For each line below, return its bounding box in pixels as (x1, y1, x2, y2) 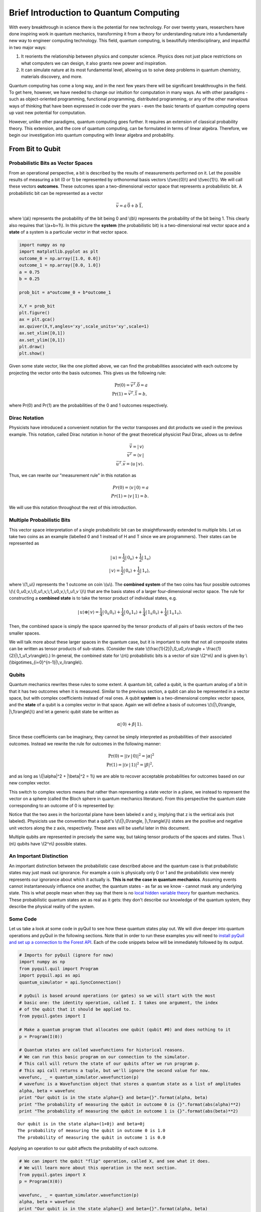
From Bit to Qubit (9, 145, 61, 153)
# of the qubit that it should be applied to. (19, 1006, 131, 1012)
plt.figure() (19, 310, 50, 315)
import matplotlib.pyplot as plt (19, 249, 99, 255)
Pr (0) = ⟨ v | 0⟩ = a (112, 485, 149, 490)
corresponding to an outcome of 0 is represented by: (9, 802, 115, 808)
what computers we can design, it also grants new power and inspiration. (21, 60, 167, 66)
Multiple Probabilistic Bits (9, 517, 71, 524)
